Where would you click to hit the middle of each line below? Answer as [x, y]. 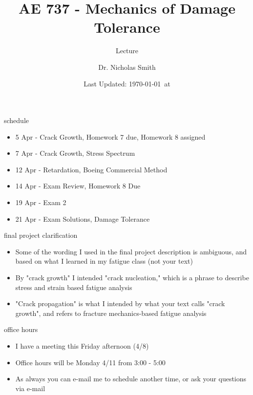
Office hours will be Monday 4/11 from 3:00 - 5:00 [90, 362]
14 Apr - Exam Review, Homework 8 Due [78, 186]
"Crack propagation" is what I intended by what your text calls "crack [120, 303]
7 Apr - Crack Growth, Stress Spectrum [75, 153]
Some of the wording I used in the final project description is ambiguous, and [131, 251]
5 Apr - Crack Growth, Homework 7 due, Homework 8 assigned [110, 136]
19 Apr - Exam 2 [41, 202]
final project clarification [41, 235]
